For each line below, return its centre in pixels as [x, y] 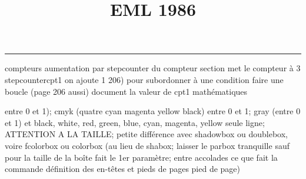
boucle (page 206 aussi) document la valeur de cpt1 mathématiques [126, 91]
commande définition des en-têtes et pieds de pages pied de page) [123, 169]
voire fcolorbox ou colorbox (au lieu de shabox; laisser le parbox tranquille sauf [147, 145]
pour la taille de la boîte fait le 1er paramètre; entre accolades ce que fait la [141, 157]
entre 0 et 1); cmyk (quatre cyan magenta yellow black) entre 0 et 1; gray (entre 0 [153, 111]
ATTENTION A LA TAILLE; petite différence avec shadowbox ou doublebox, [146, 134]
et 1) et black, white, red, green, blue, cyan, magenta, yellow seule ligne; [135, 122]
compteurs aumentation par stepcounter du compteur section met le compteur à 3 [153, 68]
